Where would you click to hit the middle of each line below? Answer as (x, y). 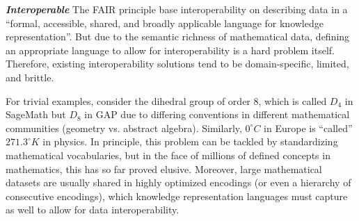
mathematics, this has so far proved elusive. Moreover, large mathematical (164, 169)
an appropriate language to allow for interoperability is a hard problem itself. (170, 50)
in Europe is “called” (308, 128)
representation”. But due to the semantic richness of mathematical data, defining (178, 36)
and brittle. (30, 77)
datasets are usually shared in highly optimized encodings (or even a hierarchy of (178, 182)
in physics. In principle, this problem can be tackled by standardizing (190, 141)
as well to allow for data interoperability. (93, 210)
